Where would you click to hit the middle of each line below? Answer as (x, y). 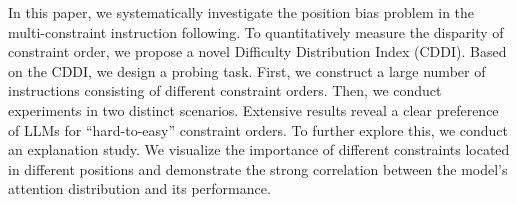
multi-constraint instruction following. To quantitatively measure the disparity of (256, 31)
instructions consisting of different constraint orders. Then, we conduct (225, 90)
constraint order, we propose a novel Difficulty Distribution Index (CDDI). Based (257, 51)
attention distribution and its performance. (139, 188)
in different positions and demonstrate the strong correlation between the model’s (258, 168)
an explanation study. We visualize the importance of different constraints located (259, 149)
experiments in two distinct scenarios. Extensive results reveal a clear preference (253, 109)
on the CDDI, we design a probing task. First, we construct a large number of (247, 70)
